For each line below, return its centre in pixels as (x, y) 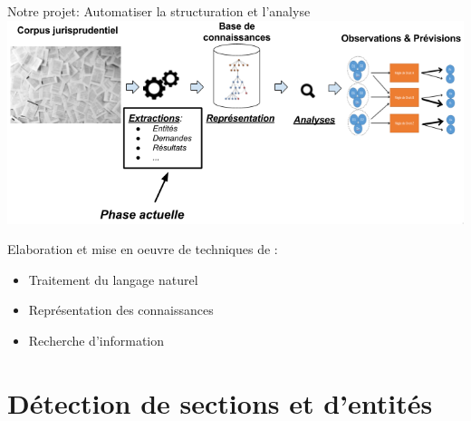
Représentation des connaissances (121, 310)
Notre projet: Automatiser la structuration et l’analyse (159, 11)
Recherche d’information (96, 341)
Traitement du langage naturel (113, 279)
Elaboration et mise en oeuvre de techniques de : (143, 249)
